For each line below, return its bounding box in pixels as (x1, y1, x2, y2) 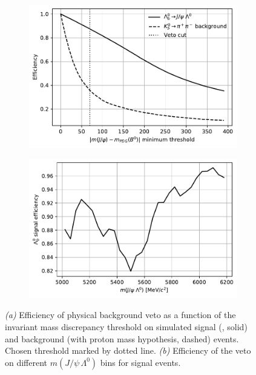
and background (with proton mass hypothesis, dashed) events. (5, 332, 239, 345)
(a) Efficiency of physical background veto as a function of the (5, 308, 236, 321)
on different (5, 356, 48, 368)
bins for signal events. (100, 356, 181, 368)
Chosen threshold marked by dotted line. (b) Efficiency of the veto (5, 344, 251, 357)
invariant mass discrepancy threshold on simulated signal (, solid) (5, 320, 248, 333)
